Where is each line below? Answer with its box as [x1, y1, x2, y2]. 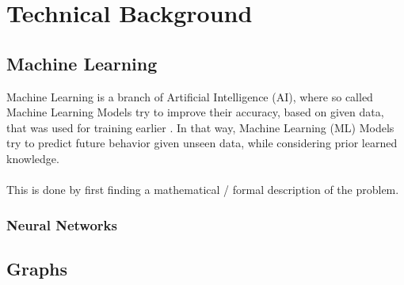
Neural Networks [6, 215, 117, 234]
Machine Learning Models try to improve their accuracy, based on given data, [6, 104, 384, 120]
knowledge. [6, 150, 59, 166]
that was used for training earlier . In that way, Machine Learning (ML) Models [6, 119, 394, 135]
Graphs [6, 256, 68, 280]
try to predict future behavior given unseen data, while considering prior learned [6, 135, 398, 151]
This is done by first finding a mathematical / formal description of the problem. [6, 181, 399, 198]
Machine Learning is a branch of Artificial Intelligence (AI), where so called [6, 88, 373, 104]
